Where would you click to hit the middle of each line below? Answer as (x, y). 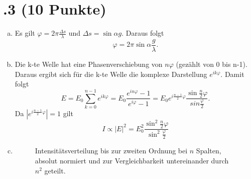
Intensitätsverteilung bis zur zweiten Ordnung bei (111, 151)
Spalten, (209, 151)
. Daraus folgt (143, 33)
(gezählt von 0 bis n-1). (212, 64)
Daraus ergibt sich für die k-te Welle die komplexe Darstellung (111, 74)
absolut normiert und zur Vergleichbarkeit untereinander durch (132, 161)
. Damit (232, 74)
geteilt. (55, 170)
